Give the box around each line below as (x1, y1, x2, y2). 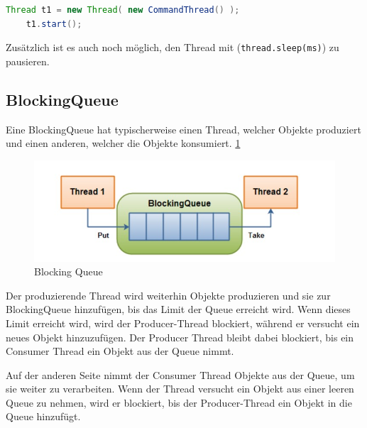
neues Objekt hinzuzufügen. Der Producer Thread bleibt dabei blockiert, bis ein (6, 329, 354, 344)
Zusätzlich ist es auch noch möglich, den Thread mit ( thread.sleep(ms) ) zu (6, 40, 339, 55)
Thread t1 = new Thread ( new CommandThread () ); (6, 5, 240, 15)
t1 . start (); (26, 18, 82, 29)
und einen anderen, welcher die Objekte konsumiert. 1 (6, 136, 241, 150)
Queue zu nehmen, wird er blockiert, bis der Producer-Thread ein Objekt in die (6, 395, 352, 410)
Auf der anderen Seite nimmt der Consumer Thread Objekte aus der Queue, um (6, 367, 355, 382)
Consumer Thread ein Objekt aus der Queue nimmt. (6, 344, 234, 358)
